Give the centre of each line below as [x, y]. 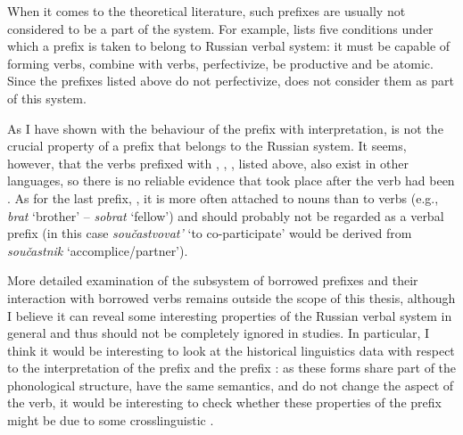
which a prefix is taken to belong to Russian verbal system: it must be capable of [229, 46]
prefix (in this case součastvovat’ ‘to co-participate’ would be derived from [210, 233]
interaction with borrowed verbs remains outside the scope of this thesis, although [231, 297]
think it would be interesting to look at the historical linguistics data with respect [231, 350]
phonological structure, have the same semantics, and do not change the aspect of [231, 385]
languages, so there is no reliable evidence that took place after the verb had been [231, 181]
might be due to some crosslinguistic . [111, 420]
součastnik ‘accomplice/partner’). [98, 250]
